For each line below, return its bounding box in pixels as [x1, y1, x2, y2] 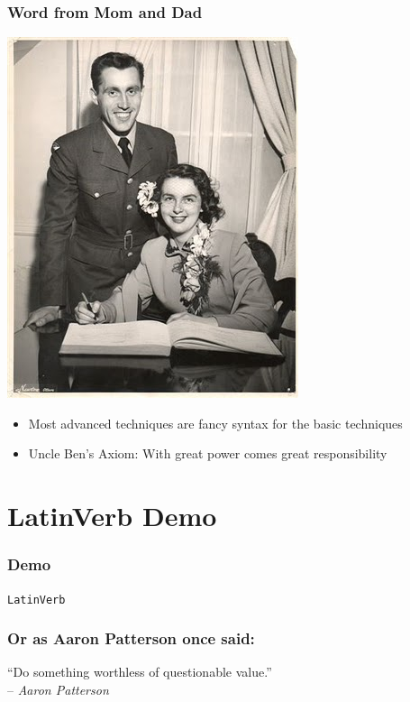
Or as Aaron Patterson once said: [7, 627, 255, 650]
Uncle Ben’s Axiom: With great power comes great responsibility [28, 444, 387, 463]
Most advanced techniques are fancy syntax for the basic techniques [28, 413, 403, 432]
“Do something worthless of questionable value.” [7, 662, 272, 681]
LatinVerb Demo [7, 497, 217, 534]
